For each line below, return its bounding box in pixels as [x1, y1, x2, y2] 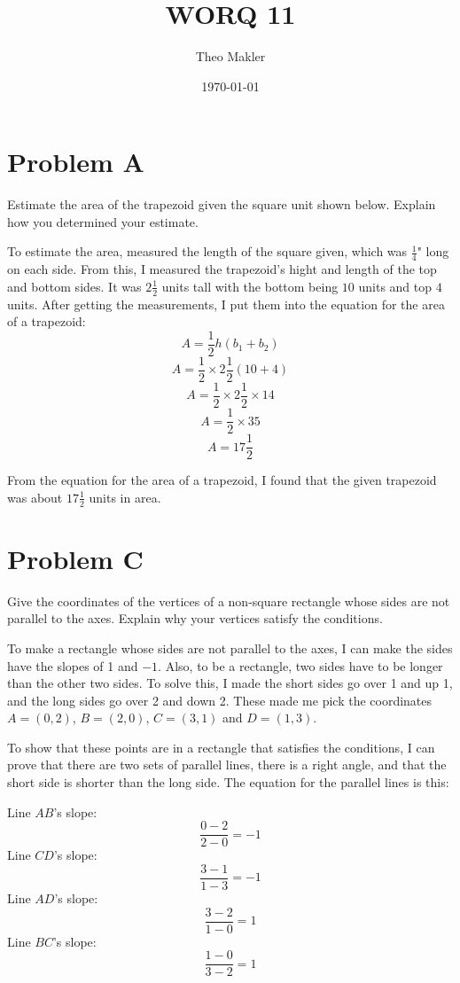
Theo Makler [195, 47, 266, 66]
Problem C [7, 540, 144, 576]
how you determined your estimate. [7, 212, 199, 230]
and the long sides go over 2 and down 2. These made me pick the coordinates [7, 690, 433, 709]
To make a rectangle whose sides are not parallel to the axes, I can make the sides [7, 638, 453, 657]
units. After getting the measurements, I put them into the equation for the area [7, 294, 445, 313]
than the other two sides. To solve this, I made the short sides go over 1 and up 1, [7, 674, 453, 692]
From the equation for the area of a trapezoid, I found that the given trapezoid [7, 471, 437, 489]
